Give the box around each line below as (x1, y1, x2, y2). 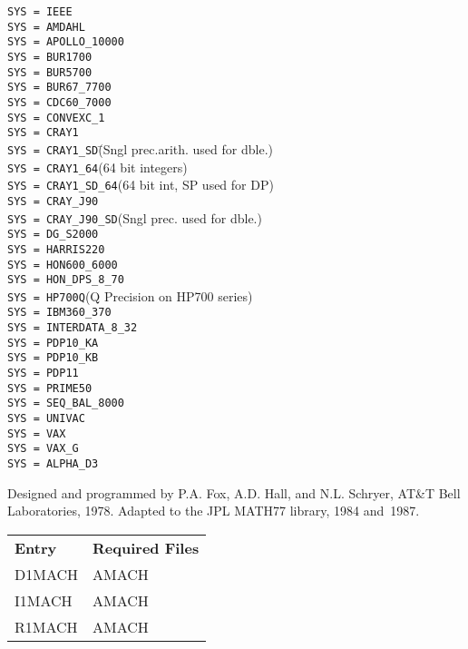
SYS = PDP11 (7, 367, 79, 380)
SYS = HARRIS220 (7, 242, 105, 256)
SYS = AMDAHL (7, 20, 85, 34)
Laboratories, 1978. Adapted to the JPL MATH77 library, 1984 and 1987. (7, 501, 420, 520)
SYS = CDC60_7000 (7, 95, 112, 109)
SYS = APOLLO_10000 (7, 35, 124, 49)
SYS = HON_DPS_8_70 (7, 273, 124, 287)
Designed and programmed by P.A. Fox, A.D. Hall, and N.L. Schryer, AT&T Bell (7, 483, 461, 502)
